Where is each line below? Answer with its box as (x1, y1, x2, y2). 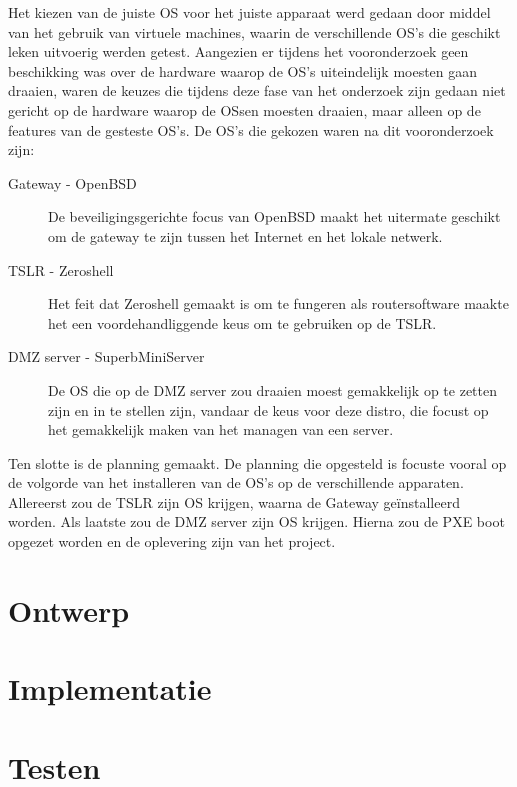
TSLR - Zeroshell (8, 259, 114, 280)
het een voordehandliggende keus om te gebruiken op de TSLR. (48, 312, 437, 333)
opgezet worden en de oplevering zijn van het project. (8, 531, 336, 552)
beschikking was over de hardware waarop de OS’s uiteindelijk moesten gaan (8, 60, 478, 81)
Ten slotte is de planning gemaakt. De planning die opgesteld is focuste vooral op (8, 452, 507, 473)
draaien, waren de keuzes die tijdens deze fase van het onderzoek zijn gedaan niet (8, 80, 506, 101)
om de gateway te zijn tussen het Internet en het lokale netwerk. (48, 225, 443, 246)
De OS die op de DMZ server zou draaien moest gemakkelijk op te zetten (48, 379, 497, 400)
